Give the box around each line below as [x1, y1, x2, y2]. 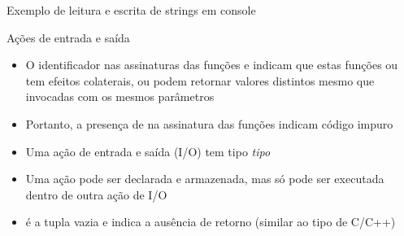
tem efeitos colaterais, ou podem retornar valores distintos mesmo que [25, 72, 375, 89]
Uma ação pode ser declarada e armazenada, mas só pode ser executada [25, 170, 384, 187]
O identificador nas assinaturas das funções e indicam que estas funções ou [25, 56, 398, 73]
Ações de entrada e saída [7, 28, 130, 46]
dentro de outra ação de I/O [25, 186, 167, 203]
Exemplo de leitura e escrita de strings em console [7, 2, 256, 18]
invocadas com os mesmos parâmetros [25, 88, 215, 105]
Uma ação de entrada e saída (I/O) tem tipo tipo [25, 142, 271, 160]
